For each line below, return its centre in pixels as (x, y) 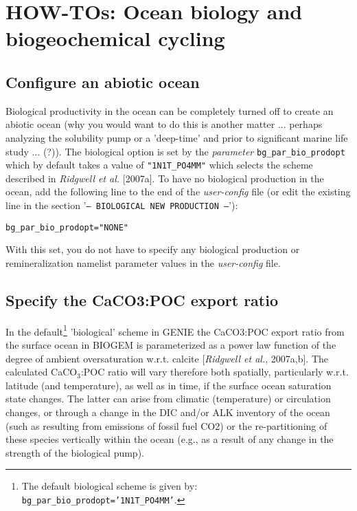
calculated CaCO (42, 372)
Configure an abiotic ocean (103, 81)
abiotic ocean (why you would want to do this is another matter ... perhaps (164, 124)
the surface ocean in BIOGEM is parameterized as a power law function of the (171, 345)
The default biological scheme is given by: (110, 486)
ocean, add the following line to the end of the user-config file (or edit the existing (178, 192)
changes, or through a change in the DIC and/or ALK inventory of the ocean (168, 412)
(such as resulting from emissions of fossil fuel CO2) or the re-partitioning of (166, 425)
